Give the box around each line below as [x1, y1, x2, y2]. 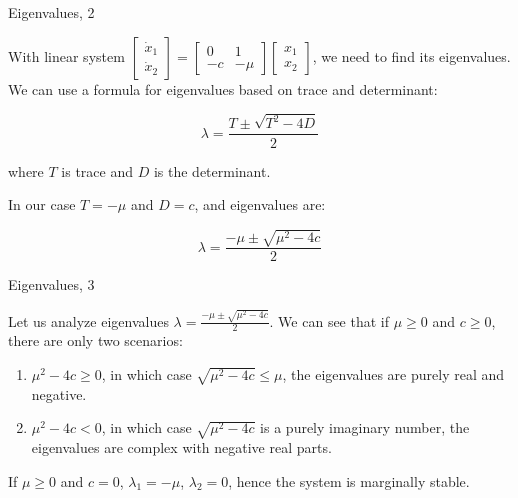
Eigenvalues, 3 [8, 274, 95, 295]
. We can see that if [269, 310, 390, 331]
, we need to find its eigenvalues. [312, 45, 511, 66]
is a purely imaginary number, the [260, 417, 470, 438]
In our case [8, 194, 76, 215]
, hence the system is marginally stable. [228, 470, 470, 491]
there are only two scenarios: [8, 330, 183, 351]
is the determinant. [153, 160, 271, 181]
